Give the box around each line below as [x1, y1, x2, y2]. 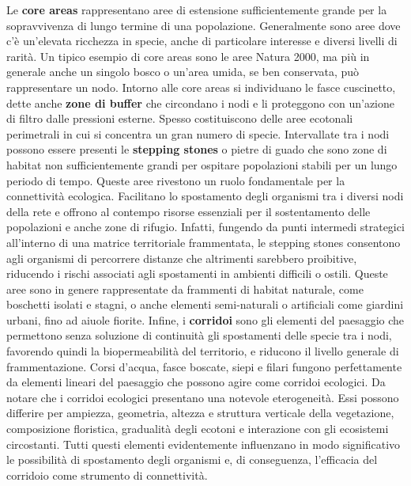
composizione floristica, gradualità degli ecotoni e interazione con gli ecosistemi [6, 420, 389, 437]
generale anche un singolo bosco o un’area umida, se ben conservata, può [6, 63, 360, 80]
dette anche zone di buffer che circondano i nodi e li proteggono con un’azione [6, 94, 394, 111]
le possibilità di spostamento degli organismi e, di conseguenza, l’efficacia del [6, 451, 378, 468]
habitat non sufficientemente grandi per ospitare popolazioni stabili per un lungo [6, 156, 398, 173]
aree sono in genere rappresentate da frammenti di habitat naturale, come [6, 280, 364, 297]
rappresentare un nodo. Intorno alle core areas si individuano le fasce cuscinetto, [6, 78, 396, 95]
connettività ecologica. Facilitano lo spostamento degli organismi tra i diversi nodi [6, 188, 404, 204]
